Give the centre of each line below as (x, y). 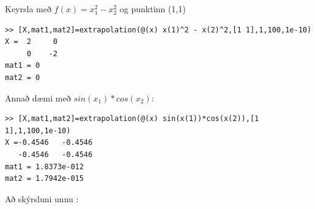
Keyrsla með (28, 9)
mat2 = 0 (23, 77)
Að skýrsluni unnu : (42, 198)
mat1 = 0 (23, 66)
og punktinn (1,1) (153, 9)
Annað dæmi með (38, 97)
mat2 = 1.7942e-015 (44, 179)
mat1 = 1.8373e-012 (44, 167)
